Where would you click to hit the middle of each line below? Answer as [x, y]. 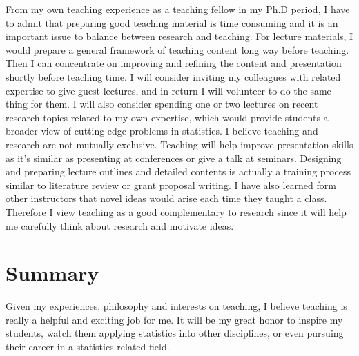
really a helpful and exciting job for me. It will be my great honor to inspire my [174, 319]
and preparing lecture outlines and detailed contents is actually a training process [178, 171]
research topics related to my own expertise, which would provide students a [167, 117]
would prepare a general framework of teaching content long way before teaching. [177, 49]
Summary [52, 273]
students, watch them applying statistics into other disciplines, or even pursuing [175, 333]
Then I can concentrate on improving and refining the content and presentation [174, 63]
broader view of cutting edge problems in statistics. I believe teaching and [162, 131]
